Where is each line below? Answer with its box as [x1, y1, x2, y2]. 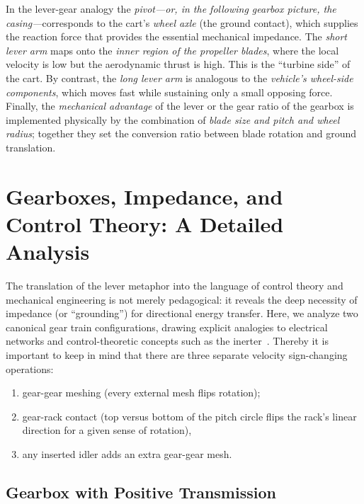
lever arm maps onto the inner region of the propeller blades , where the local [6, 42, 339, 57]
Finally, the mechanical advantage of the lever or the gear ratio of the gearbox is [6, 98, 354, 113]
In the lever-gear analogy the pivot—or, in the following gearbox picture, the [6, 1, 336, 16]
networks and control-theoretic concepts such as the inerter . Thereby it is [6, 333, 329, 348]
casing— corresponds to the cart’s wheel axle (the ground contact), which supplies [6, 15, 358, 30]
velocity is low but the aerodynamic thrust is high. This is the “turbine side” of [6, 57, 351, 71]
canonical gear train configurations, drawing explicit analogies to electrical [6, 319, 328, 334]
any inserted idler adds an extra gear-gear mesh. [22, 446, 232, 461]
